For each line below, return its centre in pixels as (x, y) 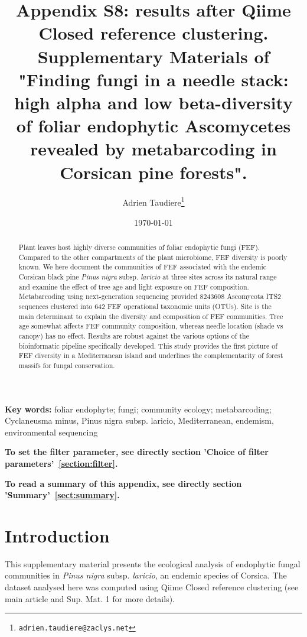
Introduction (57, 535)
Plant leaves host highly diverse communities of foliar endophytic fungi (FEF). (139, 247)
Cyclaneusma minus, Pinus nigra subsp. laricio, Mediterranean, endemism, (139, 420)
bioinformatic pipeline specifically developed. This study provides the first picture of (148, 345)
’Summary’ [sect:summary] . (62, 495)
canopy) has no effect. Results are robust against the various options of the (134, 335)
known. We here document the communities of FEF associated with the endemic (142, 267)
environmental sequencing (51, 432)
